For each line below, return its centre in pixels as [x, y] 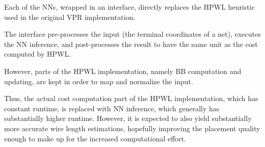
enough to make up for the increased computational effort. [95, 138]
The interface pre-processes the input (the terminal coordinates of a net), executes [132, 34]
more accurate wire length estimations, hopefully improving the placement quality [132, 128]
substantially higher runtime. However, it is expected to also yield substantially [128, 118]
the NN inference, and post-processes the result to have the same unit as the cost [131, 44]
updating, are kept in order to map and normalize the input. [99, 81]
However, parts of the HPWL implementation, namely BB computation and [123, 71]
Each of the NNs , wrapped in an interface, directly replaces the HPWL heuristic [129, 7]
